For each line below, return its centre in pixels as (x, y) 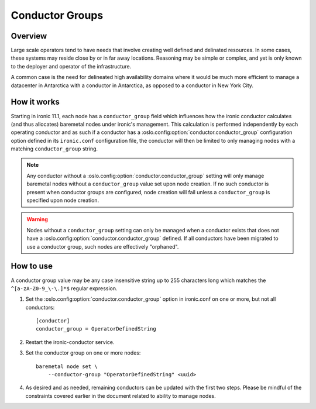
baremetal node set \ (67, 366)
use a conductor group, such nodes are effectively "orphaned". (103, 246)
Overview (29, 36)
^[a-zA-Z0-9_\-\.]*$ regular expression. (64, 288)
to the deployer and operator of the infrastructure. (71, 66)
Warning (37, 219)
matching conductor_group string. (54, 149)
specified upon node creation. (63, 200)
